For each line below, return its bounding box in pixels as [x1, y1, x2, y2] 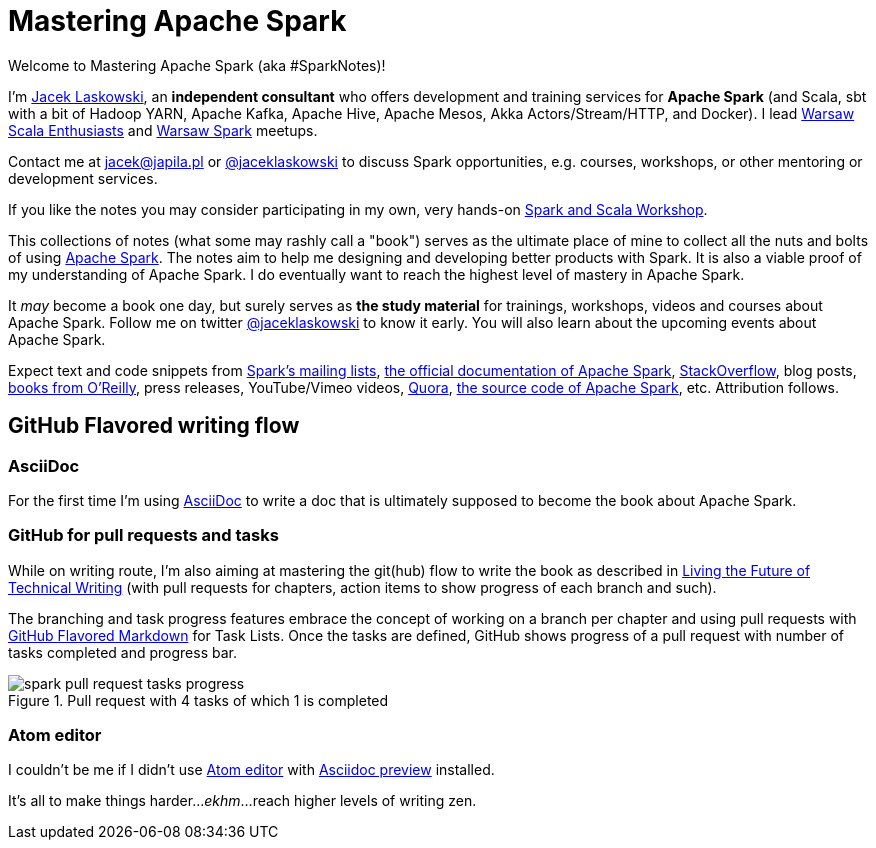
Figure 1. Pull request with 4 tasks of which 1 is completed [8, 691, 389, 709]
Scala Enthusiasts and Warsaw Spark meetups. [8, 121, 318, 139]
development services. [8, 169, 158, 187]
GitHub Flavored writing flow [8, 413, 300, 439]
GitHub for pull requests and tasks [8, 525, 279, 546]
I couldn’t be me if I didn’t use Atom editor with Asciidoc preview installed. [8, 761, 495, 779]
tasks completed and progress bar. [8, 643, 237, 661]
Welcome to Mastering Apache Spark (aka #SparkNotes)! [8, 56, 386, 74]
